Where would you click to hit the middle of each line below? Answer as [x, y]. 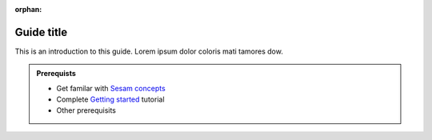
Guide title [41, 32]
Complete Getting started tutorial [110, 99]
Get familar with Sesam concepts [111, 88]
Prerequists [56, 74]
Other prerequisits [86, 110]
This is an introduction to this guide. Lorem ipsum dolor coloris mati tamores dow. [149, 51]
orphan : [28, 9]
